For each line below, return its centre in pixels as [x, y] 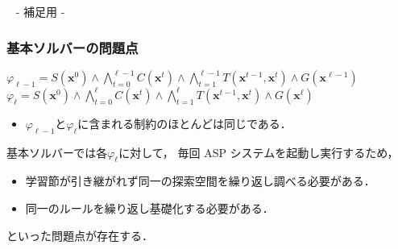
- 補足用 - [40, 11]
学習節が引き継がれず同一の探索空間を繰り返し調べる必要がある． [200, 181]
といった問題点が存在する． [80, 235]
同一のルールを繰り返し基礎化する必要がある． [149, 208]
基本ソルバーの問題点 [73, 47]
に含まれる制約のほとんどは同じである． [184, 123]
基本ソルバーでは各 [57, 152]
